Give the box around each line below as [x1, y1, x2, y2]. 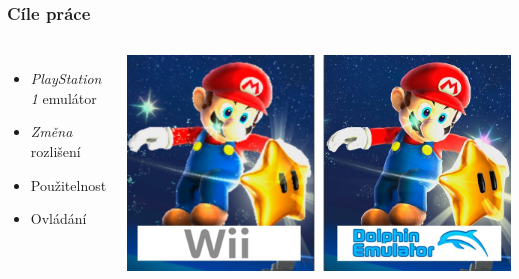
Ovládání [30, 208, 87, 229]
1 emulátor [30, 87, 97, 108]
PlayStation [30, 68, 102, 89]
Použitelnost [30, 174, 107, 195]
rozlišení [30, 141, 81, 161]
